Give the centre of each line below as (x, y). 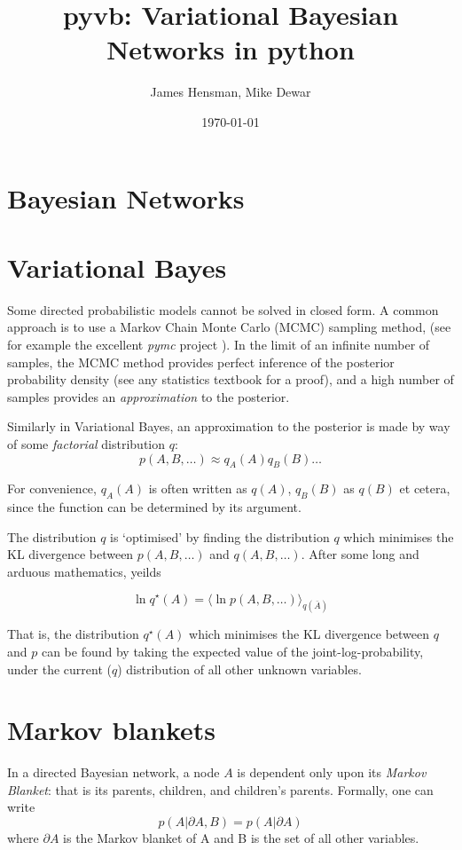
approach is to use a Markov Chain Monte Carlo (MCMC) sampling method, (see (229, 327)
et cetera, (425, 488)
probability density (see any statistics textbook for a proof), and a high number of (231, 379)
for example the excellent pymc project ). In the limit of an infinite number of (219, 344)
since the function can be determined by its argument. (154, 507)
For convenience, (52, 488)
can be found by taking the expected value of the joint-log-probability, (232, 651)
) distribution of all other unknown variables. (239, 669)
